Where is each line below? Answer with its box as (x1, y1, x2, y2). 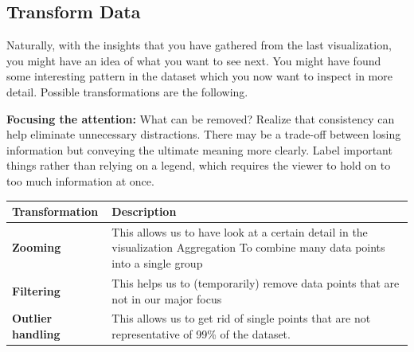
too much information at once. (6, 172, 154, 189)
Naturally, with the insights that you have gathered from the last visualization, (6, 37, 392, 53)
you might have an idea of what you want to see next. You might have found (6, 52, 381, 68)
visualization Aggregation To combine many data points (111, 239, 385, 256)
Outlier (12, 310, 53, 327)
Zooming (12, 239, 61, 256)
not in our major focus (111, 290, 222, 307)
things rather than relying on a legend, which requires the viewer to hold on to (6, 157, 391, 174)
